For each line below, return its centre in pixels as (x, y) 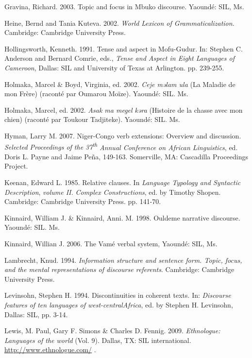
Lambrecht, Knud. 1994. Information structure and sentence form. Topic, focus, (123, 260)
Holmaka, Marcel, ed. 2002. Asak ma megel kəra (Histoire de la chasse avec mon (124, 110)
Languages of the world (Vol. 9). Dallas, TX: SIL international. (98, 340)
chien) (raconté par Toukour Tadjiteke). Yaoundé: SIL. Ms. (92, 119)
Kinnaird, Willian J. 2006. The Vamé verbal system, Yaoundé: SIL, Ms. (111, 243)
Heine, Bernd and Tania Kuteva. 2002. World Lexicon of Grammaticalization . (119, 23)
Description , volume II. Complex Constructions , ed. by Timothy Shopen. (113, 192)
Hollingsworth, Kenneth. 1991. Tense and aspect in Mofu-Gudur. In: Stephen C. (124, 48)
